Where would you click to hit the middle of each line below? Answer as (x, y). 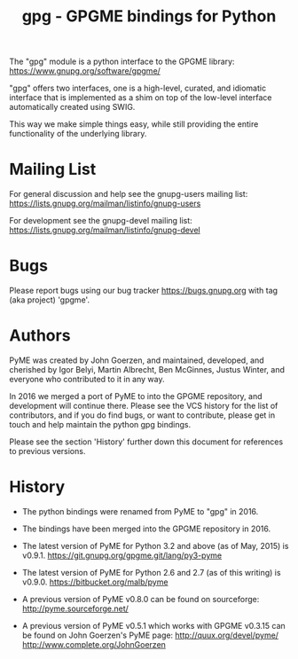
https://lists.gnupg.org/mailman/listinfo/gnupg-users (105, 204)
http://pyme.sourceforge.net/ (75, 608)
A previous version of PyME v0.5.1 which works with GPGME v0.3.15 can (153, 625)
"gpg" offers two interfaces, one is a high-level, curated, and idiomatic (138, 88)
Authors (40, 336)
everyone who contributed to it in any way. (87, 379)
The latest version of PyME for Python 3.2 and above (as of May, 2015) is (155, 545)
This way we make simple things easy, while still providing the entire (134, 124)
